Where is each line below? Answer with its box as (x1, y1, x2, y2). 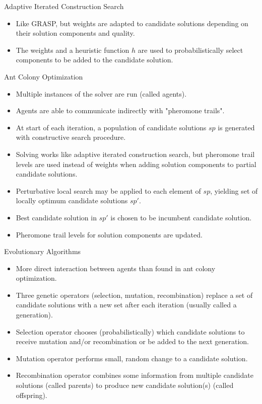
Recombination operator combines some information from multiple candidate (16, 370, 253, 380)
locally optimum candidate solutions (16, 195, 128, 206)
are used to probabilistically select (138, 44, 243, 55)
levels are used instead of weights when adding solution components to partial (16, 158, 256, 169)
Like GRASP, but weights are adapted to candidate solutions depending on (16, 18, 248, 28)
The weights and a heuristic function (16, 44, 129, 55)
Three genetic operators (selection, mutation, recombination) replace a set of (16, 289, 253, 300)
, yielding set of (210, 185, 258, 196)
